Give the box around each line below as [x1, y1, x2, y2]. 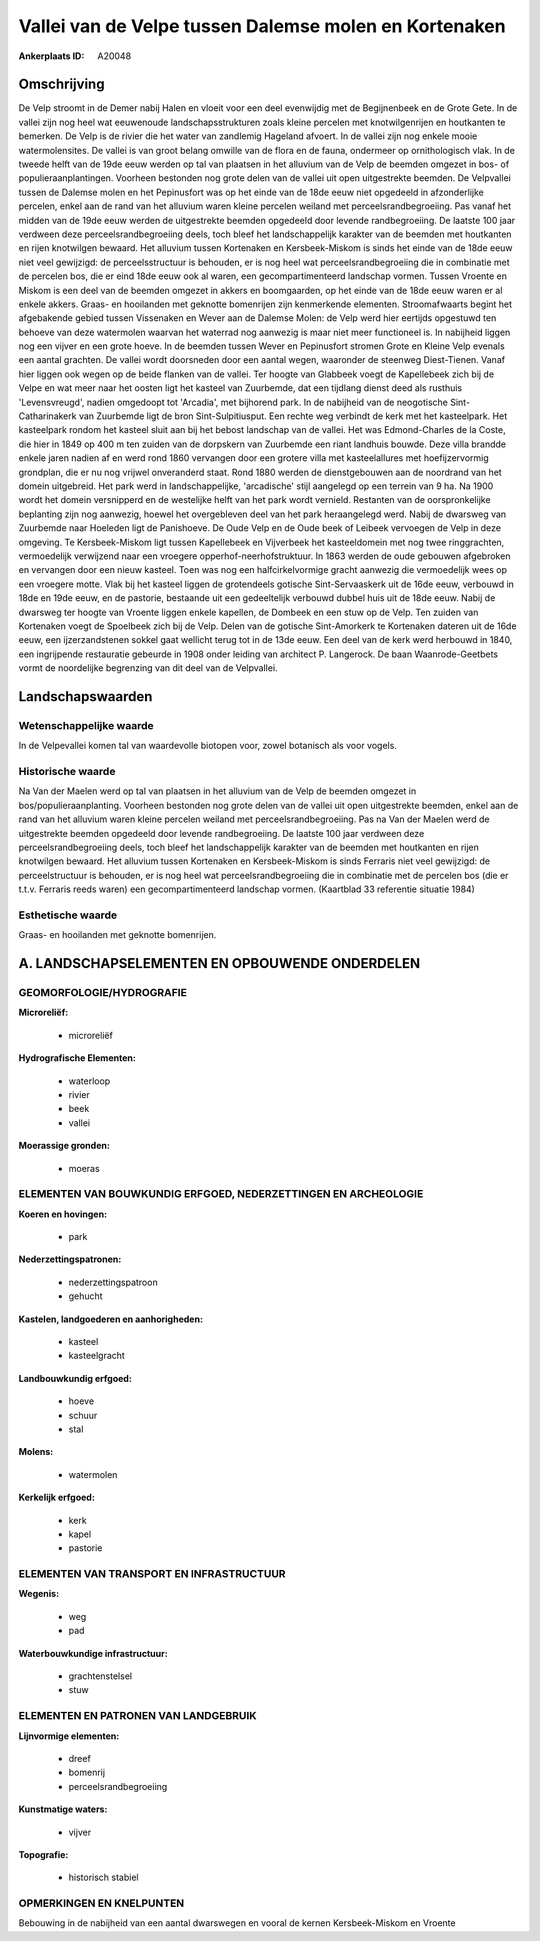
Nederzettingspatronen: [18, 1253, 122, 1265]
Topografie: [18, 1848, 69, 1860]
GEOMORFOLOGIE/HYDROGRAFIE [18, 986, 187, 1000]
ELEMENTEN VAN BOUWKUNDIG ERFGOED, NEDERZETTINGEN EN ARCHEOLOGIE [18, 1187, 424, 1201]
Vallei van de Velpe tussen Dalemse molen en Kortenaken [18, 15, 506, 37]
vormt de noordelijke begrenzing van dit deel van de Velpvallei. [18, 662, 279, 674]
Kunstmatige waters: [18, 1803, 108, 1815]
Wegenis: [18, 1588, 60, 1600]
